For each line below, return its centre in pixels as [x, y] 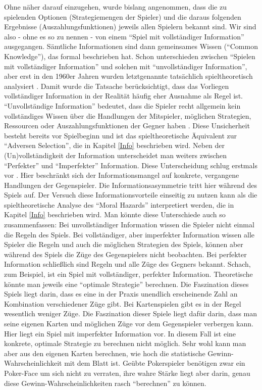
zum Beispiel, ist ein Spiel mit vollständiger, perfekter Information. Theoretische [128, 274]
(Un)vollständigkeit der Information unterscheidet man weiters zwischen [116, 155]
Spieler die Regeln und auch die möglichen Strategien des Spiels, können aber [124, 244]
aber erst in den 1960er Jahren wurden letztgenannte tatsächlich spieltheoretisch [128, 76]
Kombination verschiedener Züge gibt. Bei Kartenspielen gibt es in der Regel [123, 303]
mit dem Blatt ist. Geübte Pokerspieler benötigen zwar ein [155, 363]
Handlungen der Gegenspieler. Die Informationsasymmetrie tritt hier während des [131, 185]
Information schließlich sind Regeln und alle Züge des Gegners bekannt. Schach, [127, 264]
